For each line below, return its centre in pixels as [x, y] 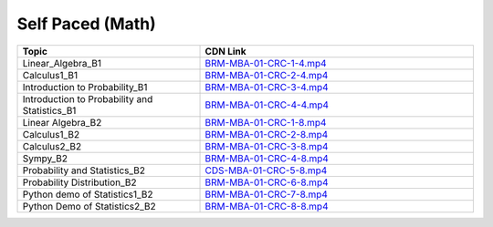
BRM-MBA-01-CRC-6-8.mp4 [267, 182]
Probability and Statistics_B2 [84, 170]
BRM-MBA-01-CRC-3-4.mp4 [267, 87]
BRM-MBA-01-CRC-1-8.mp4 [266, 122]
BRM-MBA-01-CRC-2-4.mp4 [267, 75]
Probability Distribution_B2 [79, 182]
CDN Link [226, 51]
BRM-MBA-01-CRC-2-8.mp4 [267, 134]
